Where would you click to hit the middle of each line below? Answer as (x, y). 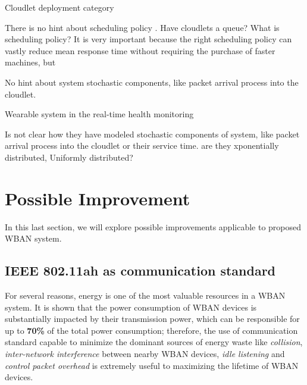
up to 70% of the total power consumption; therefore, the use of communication (151, 330)
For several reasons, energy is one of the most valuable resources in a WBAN (145, 295)
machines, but (30, 62)
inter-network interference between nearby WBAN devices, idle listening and (145, 354)
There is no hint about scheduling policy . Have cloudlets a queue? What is (142, 27)
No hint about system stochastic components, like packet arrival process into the (152, 82)
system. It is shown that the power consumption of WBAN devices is (131, 307)
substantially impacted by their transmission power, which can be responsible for (152, 319)
